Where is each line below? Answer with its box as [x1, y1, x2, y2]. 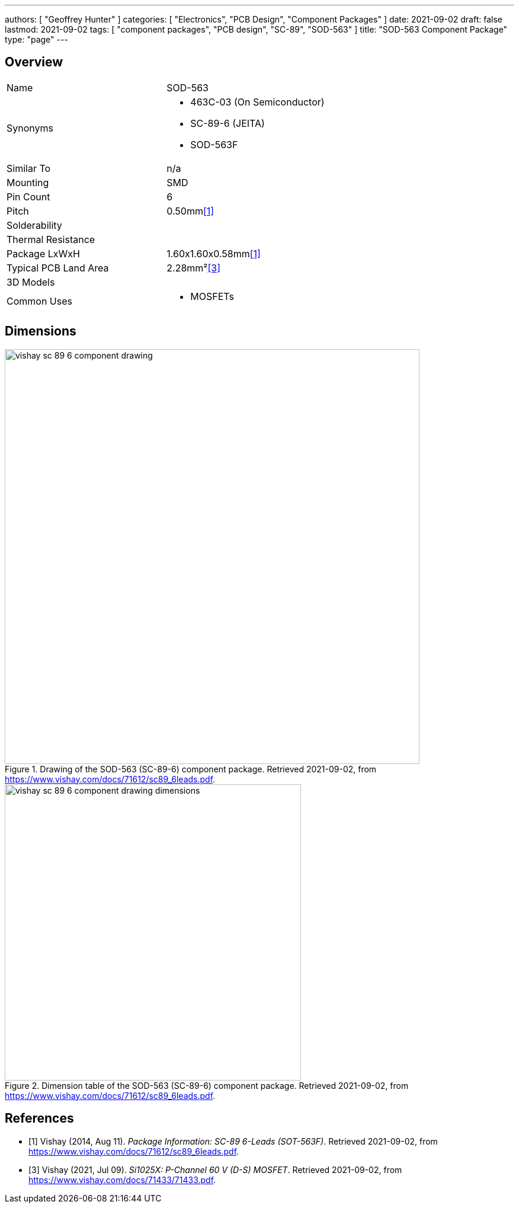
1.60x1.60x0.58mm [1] [166, 247, 261, 260]
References [5, 1111, 74, 1126]
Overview [5, 55, 63, 70]
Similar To [7, 162, 51, 174]
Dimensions [5, 324, 76, 339]
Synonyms [7, 122, 53, 134]
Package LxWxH [7, 247, 80, 260]
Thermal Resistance [7, 233, 95, 245]
